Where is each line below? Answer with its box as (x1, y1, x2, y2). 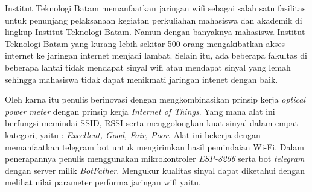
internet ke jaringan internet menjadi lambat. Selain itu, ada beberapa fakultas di (5, 49, 307, 62)
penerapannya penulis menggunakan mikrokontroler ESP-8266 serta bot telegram (5, 152, 305, 165)
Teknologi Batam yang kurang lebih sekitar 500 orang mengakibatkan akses (5, 37, 285, 50)
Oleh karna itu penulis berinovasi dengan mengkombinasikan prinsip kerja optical (5, 93, 305, 106)
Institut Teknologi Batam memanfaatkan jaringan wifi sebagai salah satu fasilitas (5, 2, 306, 14)
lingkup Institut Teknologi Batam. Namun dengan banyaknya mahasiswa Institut (5, 25, 305, 38)
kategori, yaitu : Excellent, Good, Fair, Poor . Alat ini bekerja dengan (5, 128, 261, 141)
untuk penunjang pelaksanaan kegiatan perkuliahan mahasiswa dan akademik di (5, 13, 302, 26)
